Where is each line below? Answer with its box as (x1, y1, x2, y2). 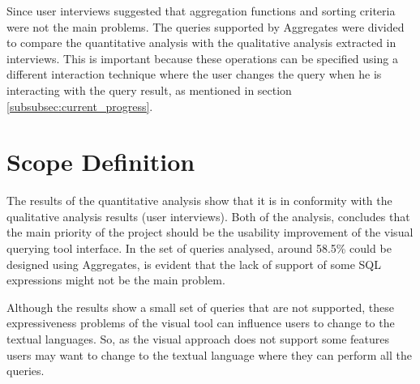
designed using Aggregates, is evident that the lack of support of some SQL (6, 255, 381, 272)
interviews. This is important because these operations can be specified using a (6, 49, 398, 66)
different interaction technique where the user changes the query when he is (6, 66, 382, 83)
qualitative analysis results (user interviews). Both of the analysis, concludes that (6, 207, 410, 224)
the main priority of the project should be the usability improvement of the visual (6, 224, 414, 241)
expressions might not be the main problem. (6, 271, 225, 288)
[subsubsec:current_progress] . (6, 97, 153, 114)
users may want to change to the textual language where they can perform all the (6, 346, 412, 363)
